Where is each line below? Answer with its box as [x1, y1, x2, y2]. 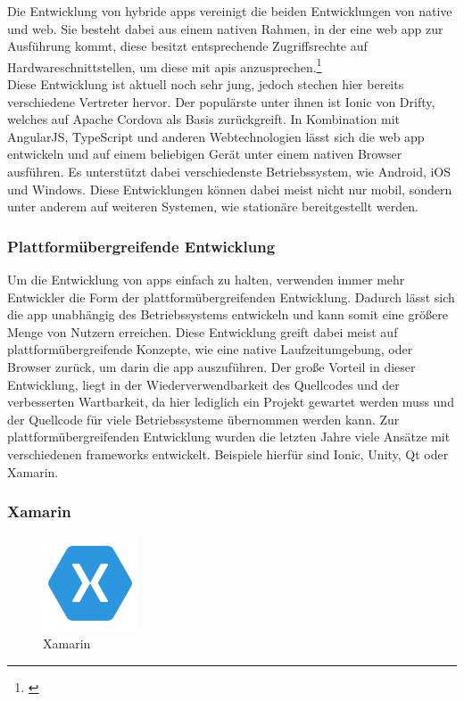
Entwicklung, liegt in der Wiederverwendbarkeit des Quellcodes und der [7, 375, 400, 393]
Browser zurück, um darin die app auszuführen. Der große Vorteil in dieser [7, 357, 416, 375]
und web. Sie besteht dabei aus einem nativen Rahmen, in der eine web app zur [7, 19, 443, 37]
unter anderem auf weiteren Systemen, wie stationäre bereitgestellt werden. [7, 197, 418, 216]
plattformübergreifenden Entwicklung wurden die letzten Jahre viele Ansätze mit [7, 427, 451, 446]
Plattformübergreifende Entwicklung [7, 235, 276, 257]
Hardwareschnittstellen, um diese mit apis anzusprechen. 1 [7, 54, 322, 76]
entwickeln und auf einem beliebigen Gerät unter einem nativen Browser [7, 144, 402, 163]
